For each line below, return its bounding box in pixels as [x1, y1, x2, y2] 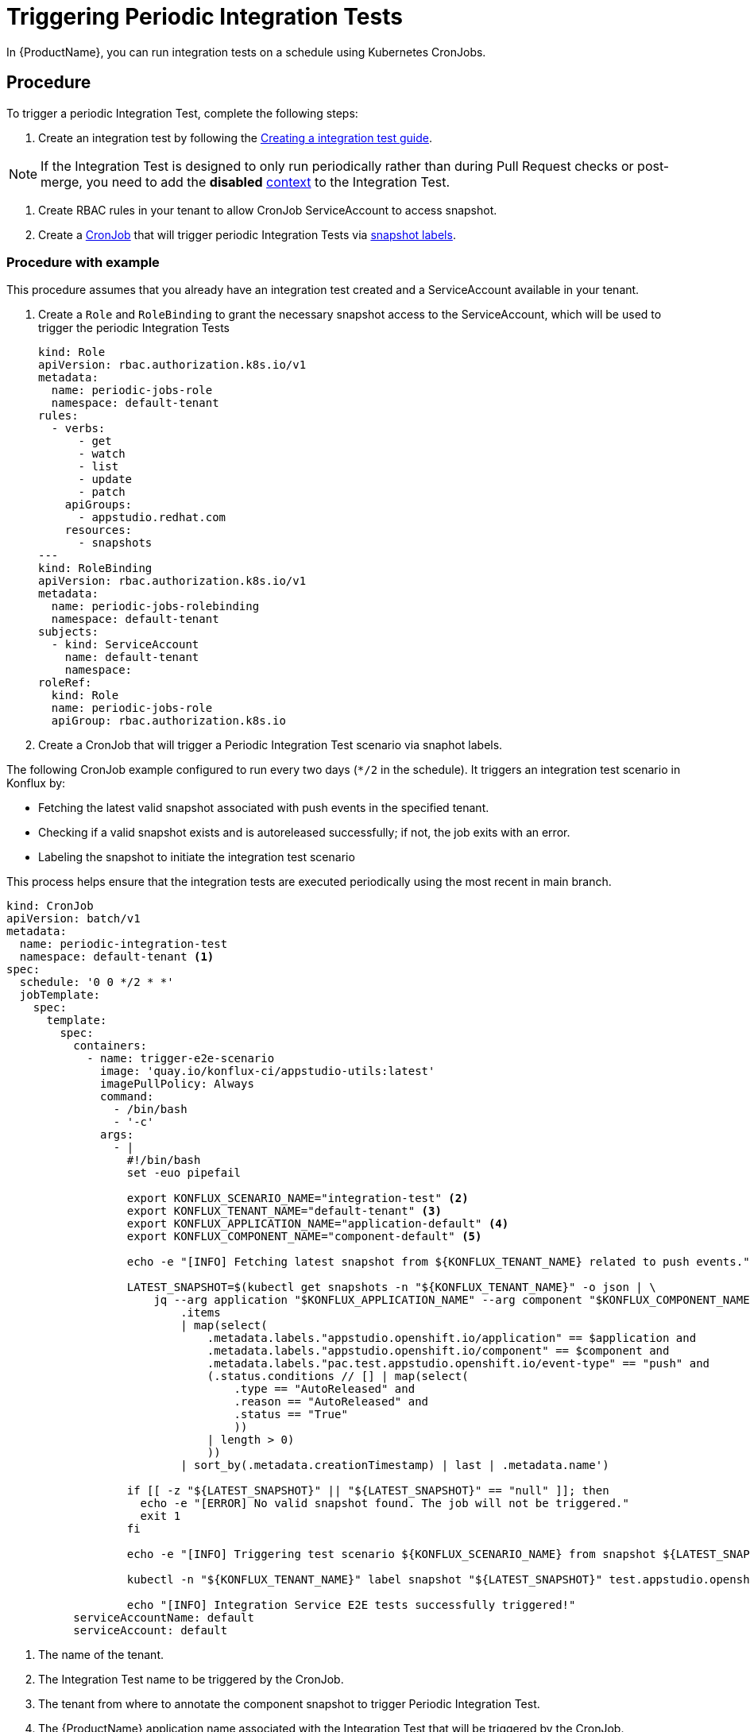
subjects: [38, 625, 99, 639]
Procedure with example [6, 253, 160, 270]
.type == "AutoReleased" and [234, 1382, 416, 1396]
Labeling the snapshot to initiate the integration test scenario [38, 850, 355, 864]
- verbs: [51, 422, 106, 435]
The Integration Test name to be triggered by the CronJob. [38, 1672, 344, 1687]
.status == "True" [234, 1408, 348, 1421]
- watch [78, 447, 126, 461]
